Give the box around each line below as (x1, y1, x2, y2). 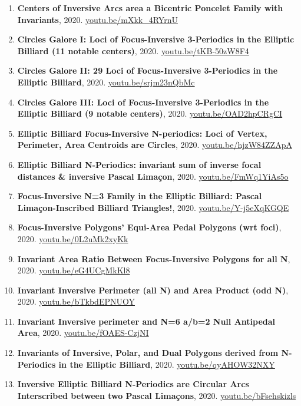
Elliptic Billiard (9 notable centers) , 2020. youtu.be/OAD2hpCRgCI (17, 107, 283, 120)
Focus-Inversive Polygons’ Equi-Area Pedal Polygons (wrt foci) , (17, 221, 282, 233)
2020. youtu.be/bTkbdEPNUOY (17, 295, 135, 308)
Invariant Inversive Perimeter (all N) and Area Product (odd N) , (17, 283, 289, 296)
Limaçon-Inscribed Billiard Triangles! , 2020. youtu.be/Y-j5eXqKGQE (17, 201, 289, 213)
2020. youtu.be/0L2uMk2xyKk (17, 232, 128, 245)
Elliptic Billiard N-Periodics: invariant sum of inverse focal (17, 158, 262, 170)
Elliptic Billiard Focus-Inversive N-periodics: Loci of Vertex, (17, 127, 267, 139)
